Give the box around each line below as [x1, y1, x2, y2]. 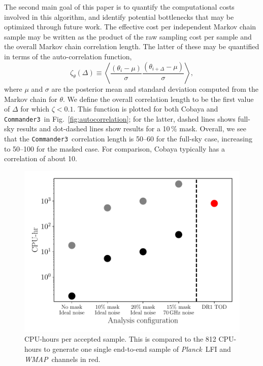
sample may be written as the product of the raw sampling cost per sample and [4, 31, 252, 42]
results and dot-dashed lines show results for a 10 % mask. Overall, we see [16, 123, 246, 134]
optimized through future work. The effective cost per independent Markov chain [4, 21, 256, 32]
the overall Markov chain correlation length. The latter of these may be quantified [4, 41, 259, 52]
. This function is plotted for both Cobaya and [73, 103, 218, 114]
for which [20, 103, 50, 114]
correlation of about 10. [4, 153, 77, 164]
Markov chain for [4, 93, 57, 104]
